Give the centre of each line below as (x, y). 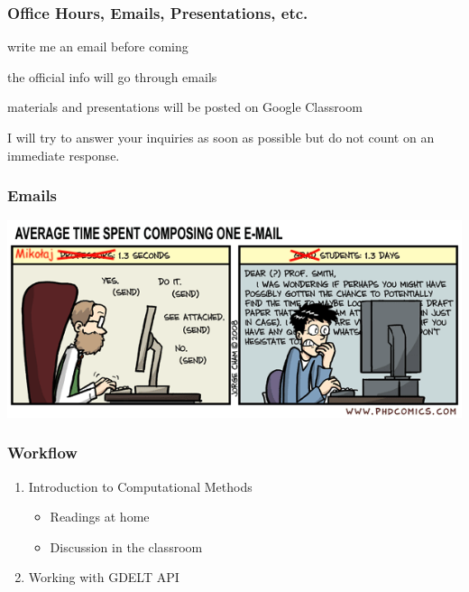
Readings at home (100, 517)
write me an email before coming (98, 46)
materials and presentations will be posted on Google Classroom (185, 107)
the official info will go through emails (112, 76)
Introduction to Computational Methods (140, 486)
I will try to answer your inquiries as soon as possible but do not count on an (221, 137)
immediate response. (64, 155)
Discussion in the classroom (126, 546)
